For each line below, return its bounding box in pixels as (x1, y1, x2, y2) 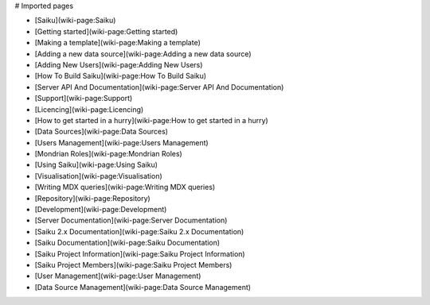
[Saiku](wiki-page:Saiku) (34, 16, 116, 25)
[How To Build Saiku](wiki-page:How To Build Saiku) (34, 71, 207, 81)
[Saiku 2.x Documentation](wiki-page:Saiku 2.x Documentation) (34, 226, 244, 236)
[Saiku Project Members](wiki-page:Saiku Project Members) (34, 260, 233, 269)
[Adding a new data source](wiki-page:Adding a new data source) (34, 48, 252, 59)
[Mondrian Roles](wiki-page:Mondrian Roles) (34, 149, 182, 159)
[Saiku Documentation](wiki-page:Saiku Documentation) (34, 238, 221, 248)
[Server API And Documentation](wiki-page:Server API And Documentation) (34, 82, 284, 91)
